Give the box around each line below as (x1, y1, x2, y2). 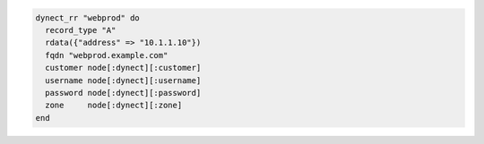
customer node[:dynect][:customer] (45, 63, 202, 73)
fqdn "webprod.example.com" (45, 50, 169, 60)
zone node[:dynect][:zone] (45, 100, 183, 111)
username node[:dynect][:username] (45, 75, 202, 85)
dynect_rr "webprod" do (35, 13, 141, 22)
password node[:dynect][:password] (45, 88, 202, 97)
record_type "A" (45, 25, 117, 35)
